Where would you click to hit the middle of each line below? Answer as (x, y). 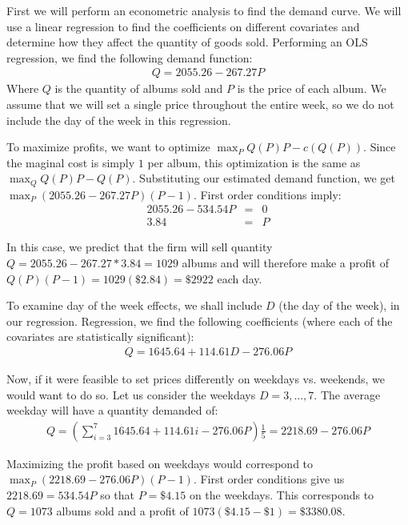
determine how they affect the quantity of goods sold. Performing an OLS (187, 42)
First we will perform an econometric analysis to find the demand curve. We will (204, 10)
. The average (347, 394)
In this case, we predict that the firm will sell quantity (140, 247)
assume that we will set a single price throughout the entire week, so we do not (200, 104)
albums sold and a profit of (122, 510)
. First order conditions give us (269, 479)
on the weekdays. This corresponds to (282, 495)
